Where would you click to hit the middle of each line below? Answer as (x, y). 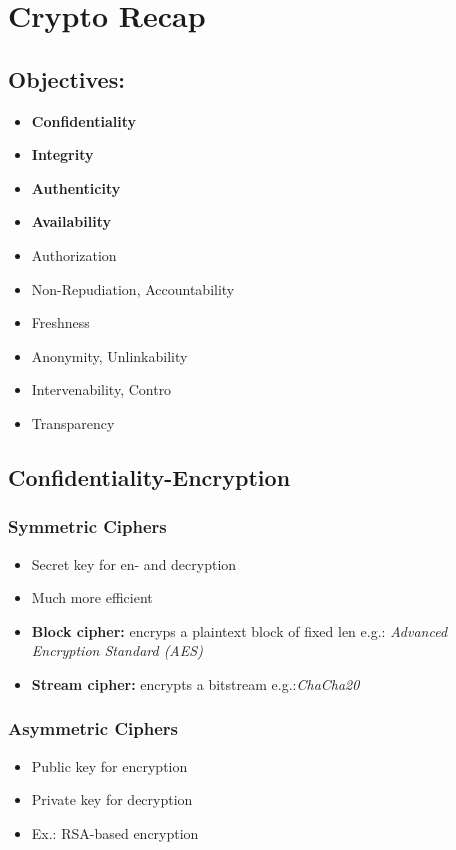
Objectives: (66, 78)
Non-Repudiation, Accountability (133, 288)
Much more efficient (92, 597)
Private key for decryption (112, 799)
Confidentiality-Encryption (149, 476)
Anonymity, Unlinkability (109, 355)
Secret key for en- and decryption (134, 563)
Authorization (74, 254)
